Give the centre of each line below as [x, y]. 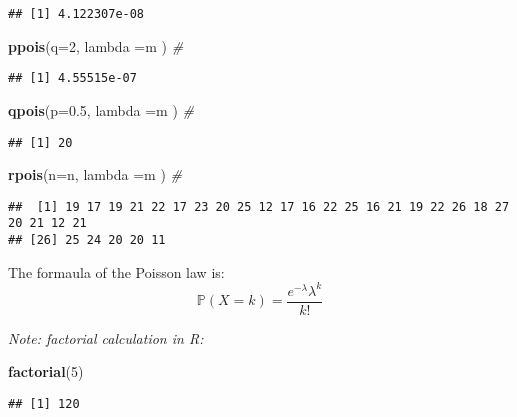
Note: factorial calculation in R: [106, 337]
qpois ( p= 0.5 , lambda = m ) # [101, 109]
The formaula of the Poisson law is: [116, 271]
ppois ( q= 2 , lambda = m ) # [96, 45]
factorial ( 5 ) [46, 371]
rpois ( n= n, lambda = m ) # [95, 174]
